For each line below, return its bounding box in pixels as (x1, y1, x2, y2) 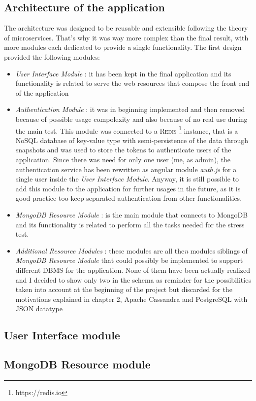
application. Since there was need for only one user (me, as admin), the (15, 154, 231, 164)
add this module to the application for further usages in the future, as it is (15, 183, 241, 193)
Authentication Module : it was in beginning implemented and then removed (15, 104, 245, 114)
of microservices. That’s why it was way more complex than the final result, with (4, 32, 249, 42)
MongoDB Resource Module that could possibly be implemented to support (15, 255, 243, 265)
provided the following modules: (4, 51, 100, 62)
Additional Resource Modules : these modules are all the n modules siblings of (15, 245, 248, 255)
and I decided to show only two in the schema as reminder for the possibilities (15, 274, 251, 285)
